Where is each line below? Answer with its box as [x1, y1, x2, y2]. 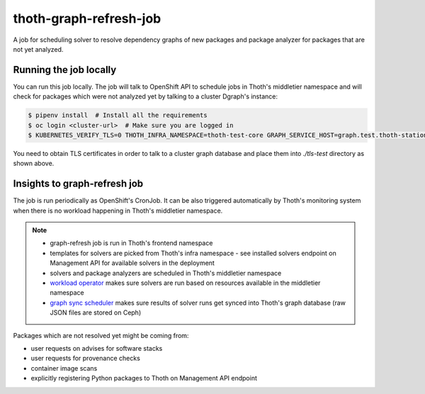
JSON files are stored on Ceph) [50, 308, 142, 317]
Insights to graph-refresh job [13, 178, 144, 190]
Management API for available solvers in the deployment [50, 259, 215, 267]
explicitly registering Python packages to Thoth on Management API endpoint [30, 374, 258, 383]
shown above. [13, 159, 55, 168]
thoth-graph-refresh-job [13, 11, 161, 26]
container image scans [30, 364, 98, 372]
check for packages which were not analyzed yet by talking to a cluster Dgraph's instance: [13, 92, 278, 101]
